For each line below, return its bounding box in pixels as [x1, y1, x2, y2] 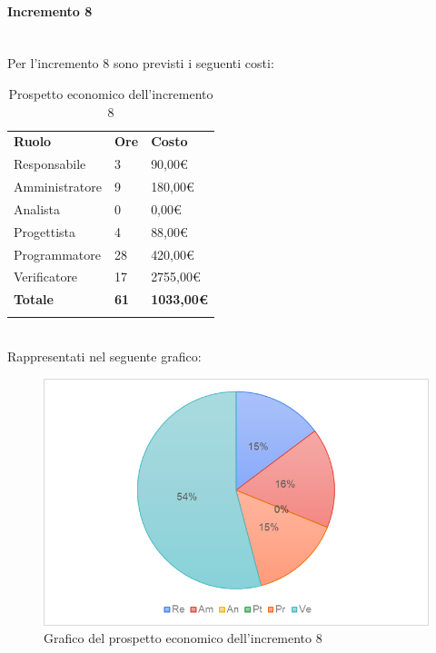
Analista [14, 199, 61, 218]
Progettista [14, 222, 75, 241]
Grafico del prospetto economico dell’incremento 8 [44, 628, 322, 648]
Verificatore [14, 267, 78, 286]
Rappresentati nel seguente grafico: [7, 347, 202, 366]
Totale [14, 290, 54, 309]
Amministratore [14, 177, 102, 196]
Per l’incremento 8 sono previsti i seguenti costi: [7, 54, 274, 73]
